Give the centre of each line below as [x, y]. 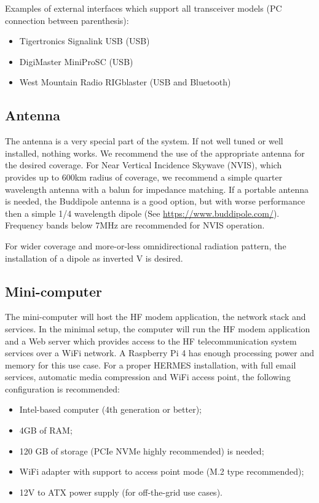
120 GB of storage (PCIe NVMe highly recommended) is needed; [142, 450]
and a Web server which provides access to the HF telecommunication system [151, 341]
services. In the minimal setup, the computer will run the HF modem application [158, 328]
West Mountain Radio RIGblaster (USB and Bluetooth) [125, 82]
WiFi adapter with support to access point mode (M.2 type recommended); [162, 471]
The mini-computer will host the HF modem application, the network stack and [156, 317]
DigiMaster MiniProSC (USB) [76, 61]
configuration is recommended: [62, 388]
